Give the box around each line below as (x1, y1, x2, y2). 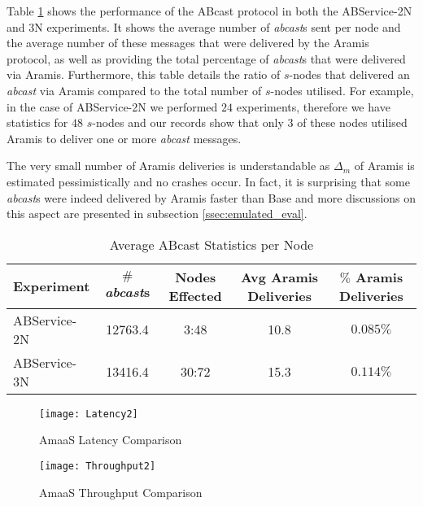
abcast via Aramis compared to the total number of (7, 81, 262, 98)
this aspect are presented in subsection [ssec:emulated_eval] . (7, 205, 307, 222)
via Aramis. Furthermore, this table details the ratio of (7, 66, 281, 83)
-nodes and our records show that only (92, 114, 284, 131)
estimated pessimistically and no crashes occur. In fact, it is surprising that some (7, 172, 410, 190)
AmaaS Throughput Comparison (39, 483, 203, 500)
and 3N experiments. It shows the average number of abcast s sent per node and (7, 18, 401, 35)
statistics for (7, 114, 68, 131)
